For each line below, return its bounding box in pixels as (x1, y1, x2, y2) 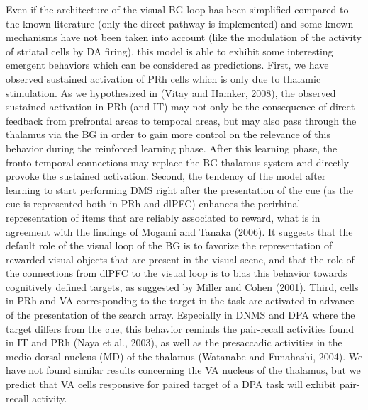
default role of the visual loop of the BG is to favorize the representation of (6, 238, 333, 253)
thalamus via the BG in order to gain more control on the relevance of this (6, 127, 330, 142)
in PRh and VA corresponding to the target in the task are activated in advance (6, 293, 355, 308)
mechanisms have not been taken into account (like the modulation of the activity (6, 30, 362, 45)
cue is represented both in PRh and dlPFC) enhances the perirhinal (6, 196, 301, 211)
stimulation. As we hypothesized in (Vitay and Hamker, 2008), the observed (6, 85, 336, 100)
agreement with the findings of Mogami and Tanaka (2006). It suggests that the (6, 224, 353, 239)
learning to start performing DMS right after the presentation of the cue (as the (6, 182, 353, 197)
